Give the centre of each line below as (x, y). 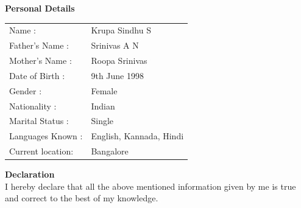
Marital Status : (39, 121)
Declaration (30, 174)
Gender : (26, 90)
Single (102, 121)
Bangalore (110, 151)
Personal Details (40, 8)
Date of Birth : (37, 75)
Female (104, 90)
